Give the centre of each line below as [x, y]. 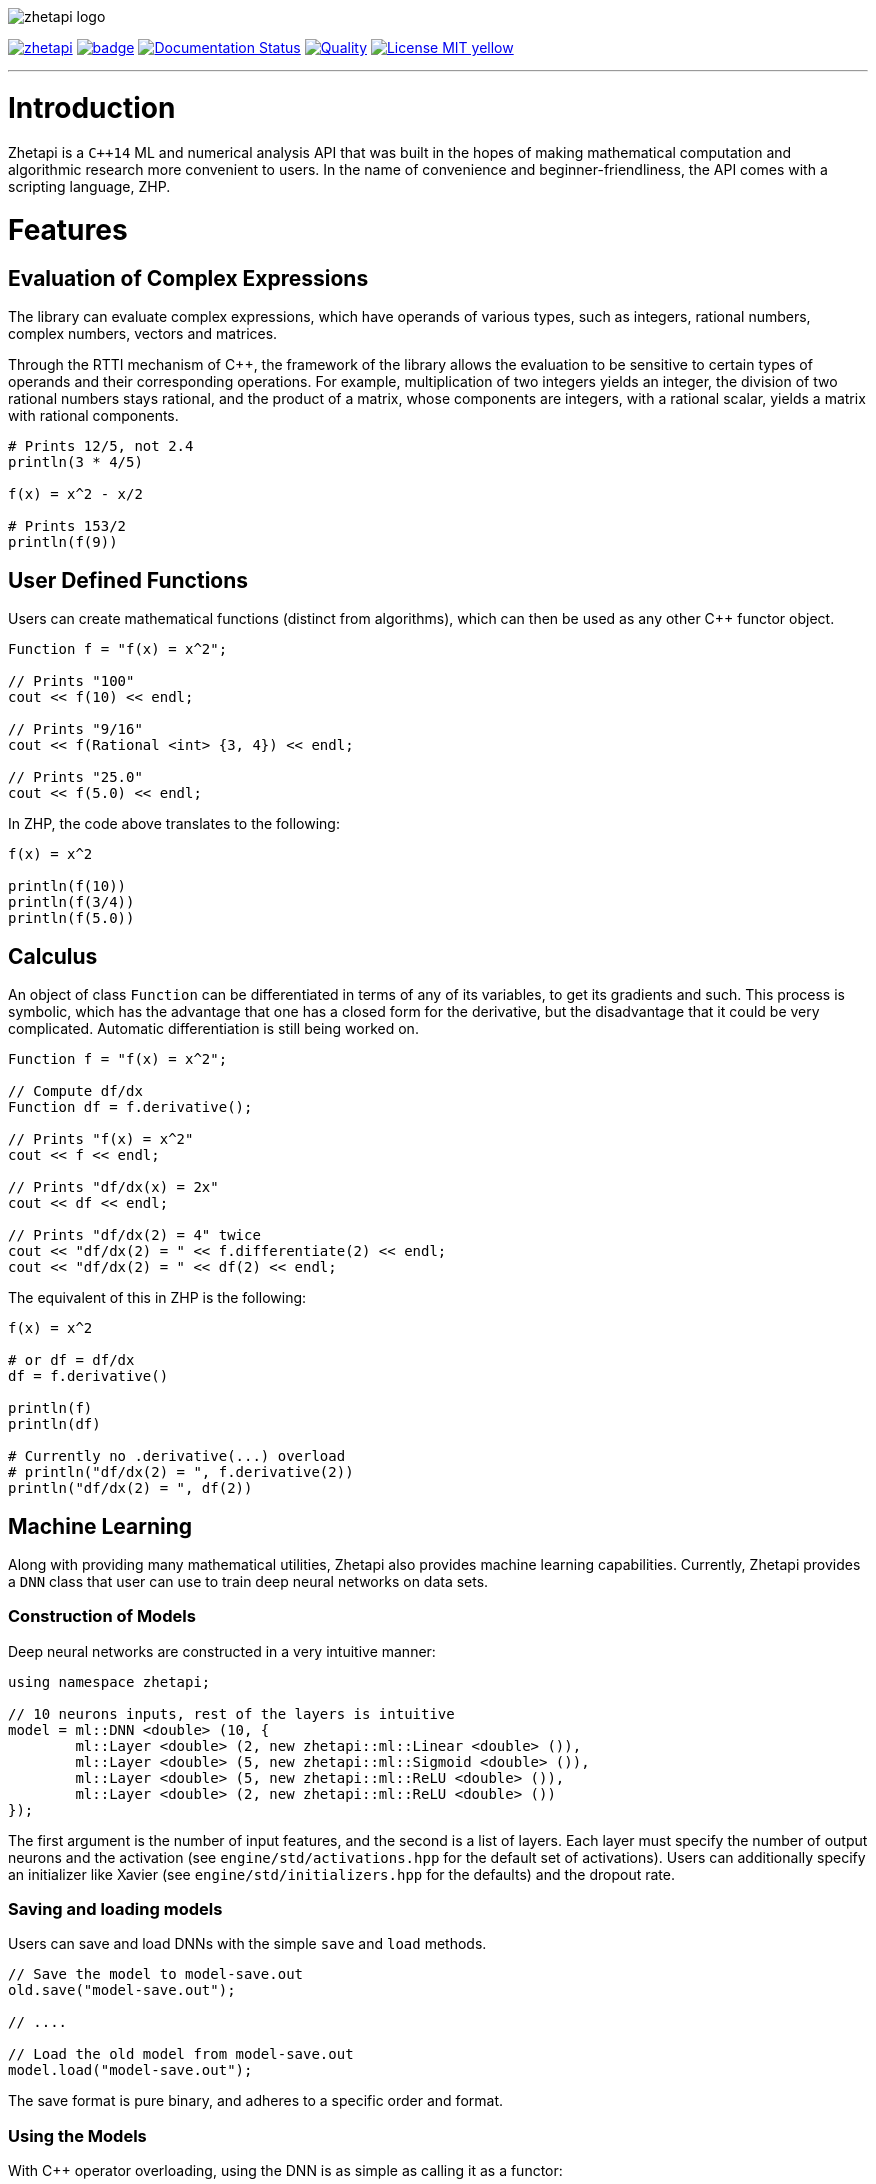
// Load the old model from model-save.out [181, 2054]
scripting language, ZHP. [89, 186]
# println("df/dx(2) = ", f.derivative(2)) [181, 1472]
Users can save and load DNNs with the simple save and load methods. [247, 1944]
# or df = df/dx [71, 1360]
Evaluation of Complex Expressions [188, 278]
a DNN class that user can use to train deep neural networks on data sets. [248, 1581]
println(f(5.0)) [71, 918]
